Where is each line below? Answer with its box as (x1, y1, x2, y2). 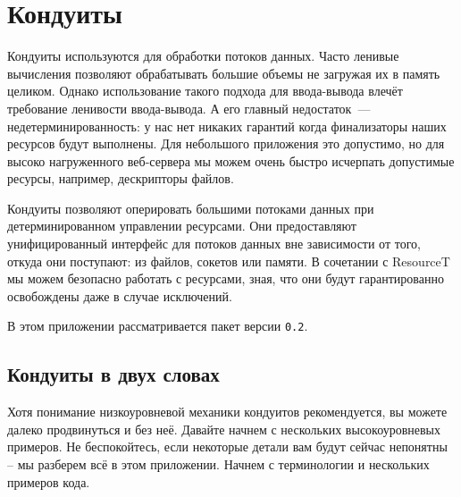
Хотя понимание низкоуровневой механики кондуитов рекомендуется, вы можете (7, 402, 448, 421)
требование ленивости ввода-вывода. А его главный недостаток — (7, 98, 371, 117)
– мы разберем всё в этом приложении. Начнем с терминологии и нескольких (7, 455, 430, 474)
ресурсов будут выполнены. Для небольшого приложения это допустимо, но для (7, 134, 445, 153)
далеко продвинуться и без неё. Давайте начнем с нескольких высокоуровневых (7, 419, 440, 438)
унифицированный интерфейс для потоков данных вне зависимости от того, (7, 234, 421, 253)
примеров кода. (7, 472, 90, 491)
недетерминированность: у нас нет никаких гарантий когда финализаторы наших (7, 116, 447, 135)
